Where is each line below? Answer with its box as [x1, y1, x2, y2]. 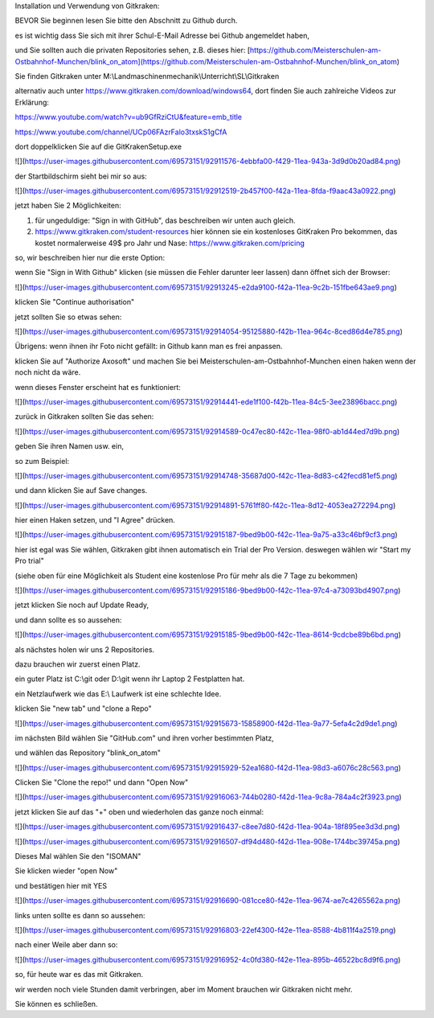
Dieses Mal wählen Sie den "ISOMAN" [14, 852, 141, 861]
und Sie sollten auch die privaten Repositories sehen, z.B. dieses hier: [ [14, 45, 251, 55]
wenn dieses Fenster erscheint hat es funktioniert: [14, 382, 181, 392]
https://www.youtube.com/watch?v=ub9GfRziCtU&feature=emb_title [14, 113, 243, 122]
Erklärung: [14, 97, 50, 107]
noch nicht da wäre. [14, 367, 81, 377]
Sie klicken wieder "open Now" [14, 866, 118, 876]
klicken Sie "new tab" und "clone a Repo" [14, 704, 152, 713]
